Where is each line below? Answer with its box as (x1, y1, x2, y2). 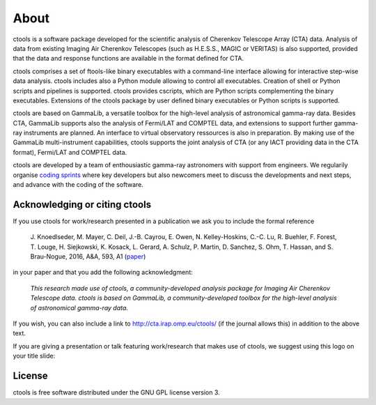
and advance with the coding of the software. (13, 181, 144, 189)
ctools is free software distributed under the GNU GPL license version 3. (13, 388, 221, 397)
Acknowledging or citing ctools (13, 199, 152, 211)
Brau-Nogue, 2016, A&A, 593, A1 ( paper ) (30, 252, 146, 261)
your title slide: (13, 352, 56, 360)
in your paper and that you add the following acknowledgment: (13, 268, 193, 277)
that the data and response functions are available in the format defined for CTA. (13, 54, 244, 63)
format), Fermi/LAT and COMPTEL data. (13, 148, 127, 156)
